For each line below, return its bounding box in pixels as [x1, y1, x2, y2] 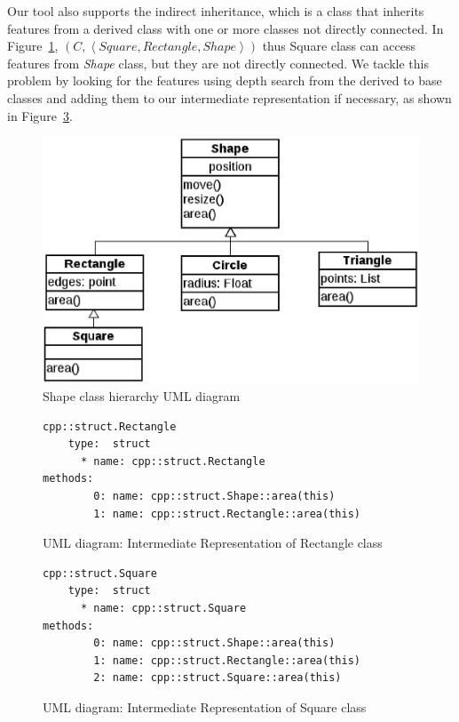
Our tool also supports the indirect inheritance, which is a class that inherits [7, 2, 424, 20]
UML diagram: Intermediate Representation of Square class [43, 697, 367, 716]
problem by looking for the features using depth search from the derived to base [7, 71, 442, 90]
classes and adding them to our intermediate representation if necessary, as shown [7, 88, 452, 107]
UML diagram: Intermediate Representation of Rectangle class [43, 533, 383, 552]
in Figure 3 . [7, 106, 73, 124]
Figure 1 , [7, 36, 59, 55]
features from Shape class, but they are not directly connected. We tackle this [7, 53, 429, 72]
